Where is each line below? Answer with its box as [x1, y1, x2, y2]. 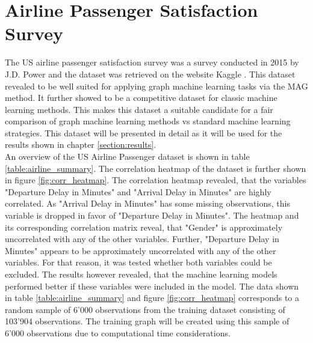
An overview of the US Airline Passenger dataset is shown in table [5, 150, 250, 163]
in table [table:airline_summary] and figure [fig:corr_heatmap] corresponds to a [5, 291, 300, 304]
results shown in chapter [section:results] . [5, 138, 156, 151]
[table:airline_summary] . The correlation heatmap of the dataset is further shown [5, 162, 306, 174]
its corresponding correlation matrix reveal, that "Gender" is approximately [5, 220, 283, 233]
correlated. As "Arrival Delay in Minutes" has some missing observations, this [5, 197, 290, 210]
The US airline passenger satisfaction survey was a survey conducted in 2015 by [5, 56, 299, 68]
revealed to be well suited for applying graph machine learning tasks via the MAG [5, 79, 308, 92]
